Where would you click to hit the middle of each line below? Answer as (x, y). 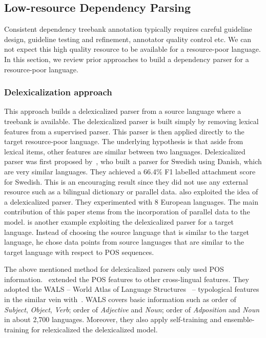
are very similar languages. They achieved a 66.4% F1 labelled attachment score (130, 171)
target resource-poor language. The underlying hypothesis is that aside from (124, 141)
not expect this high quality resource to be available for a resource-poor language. (132, 49)
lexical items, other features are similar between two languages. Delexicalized (125, 151)
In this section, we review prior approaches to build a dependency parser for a (127, 59)
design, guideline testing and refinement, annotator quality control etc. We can (128, 39)
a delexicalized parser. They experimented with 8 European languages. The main (131, 201)
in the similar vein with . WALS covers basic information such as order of (120, 299)
